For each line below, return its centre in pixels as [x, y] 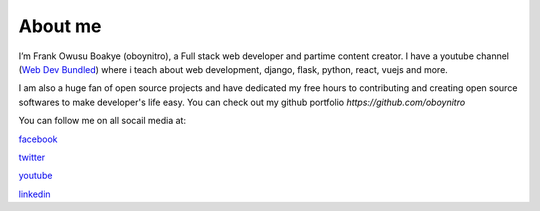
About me [60, 26]
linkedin [34, 194]
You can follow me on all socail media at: [102, 121]
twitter [32, 157]
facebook [38, 139]
